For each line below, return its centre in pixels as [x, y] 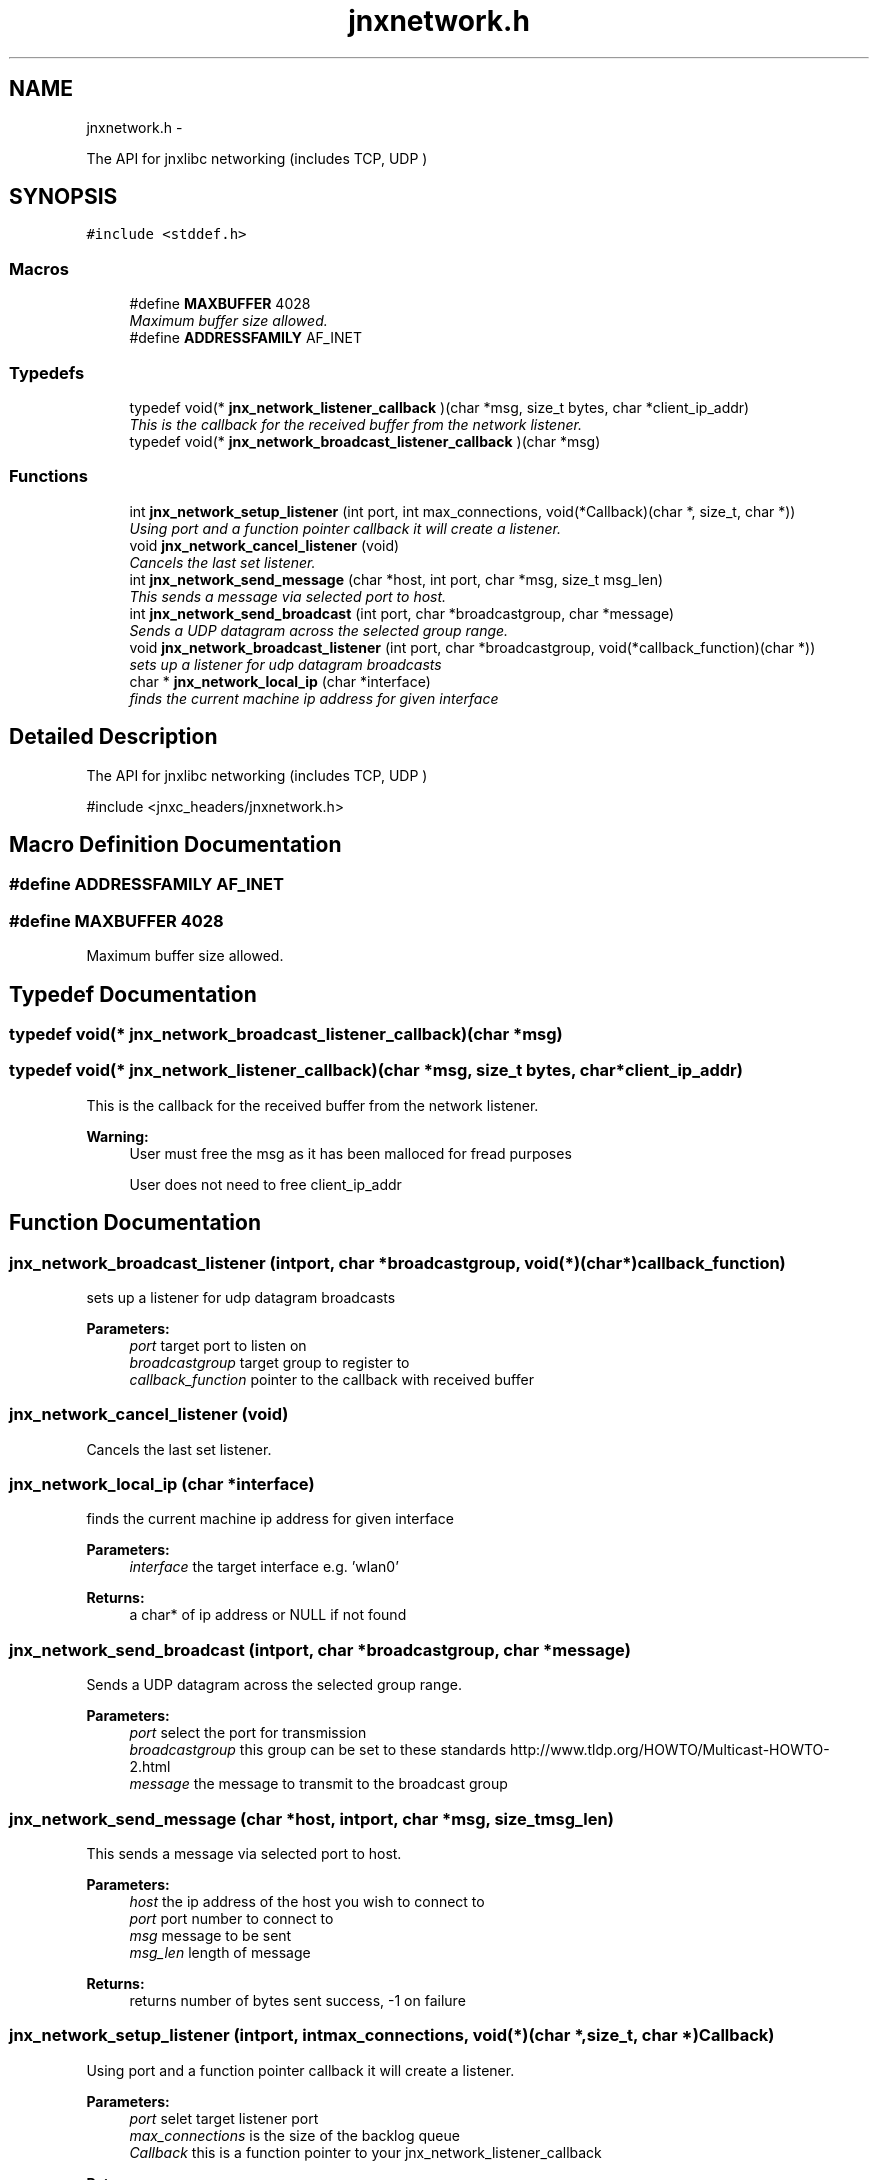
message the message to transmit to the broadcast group [318, 1784]
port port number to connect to [231, 1918]
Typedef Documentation [133, 994]
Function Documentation [135, 1223]
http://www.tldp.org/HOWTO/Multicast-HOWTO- [670, 1750]
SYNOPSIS [63, 197]
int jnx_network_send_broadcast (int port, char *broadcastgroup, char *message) [402, 613]
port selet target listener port [224, 2118]
